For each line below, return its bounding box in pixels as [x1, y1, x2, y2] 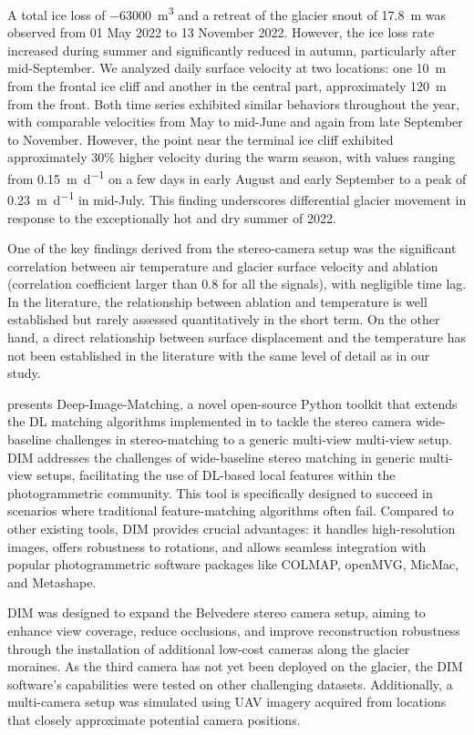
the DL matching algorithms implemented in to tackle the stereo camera [7, 412, 412, 431]
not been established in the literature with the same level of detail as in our [7, 345, 430, 364]
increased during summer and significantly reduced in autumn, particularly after [7, 40, 457, 59]
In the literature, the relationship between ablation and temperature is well [7, 291, 428, 311]
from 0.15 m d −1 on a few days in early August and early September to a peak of [7, 167, 467, 188]
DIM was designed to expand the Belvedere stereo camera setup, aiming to [7, 603, 426, 622]
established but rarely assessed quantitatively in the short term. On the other [7, 310, 440, 329]
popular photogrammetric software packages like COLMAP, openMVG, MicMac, [7, 555, 459, 574]
